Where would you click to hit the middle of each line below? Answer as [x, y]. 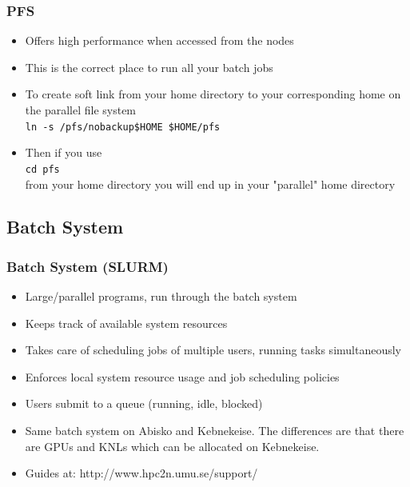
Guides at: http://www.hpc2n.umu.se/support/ [141, 473]
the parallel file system [81, 110]
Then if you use [64, 152]
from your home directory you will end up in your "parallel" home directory [210, 184]
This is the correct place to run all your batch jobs [149, 67]
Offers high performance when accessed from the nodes [159, 40]
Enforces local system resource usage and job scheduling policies [182, 376]
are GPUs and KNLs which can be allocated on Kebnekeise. [172, 446]
